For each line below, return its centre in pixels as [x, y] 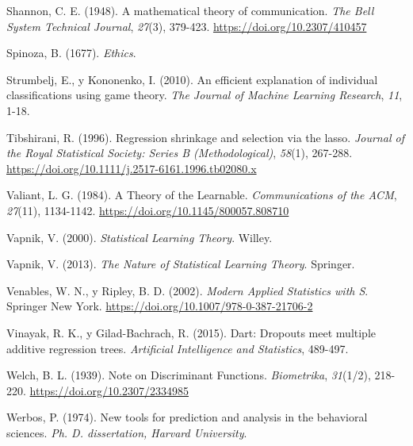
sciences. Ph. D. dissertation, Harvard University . [127, 432]
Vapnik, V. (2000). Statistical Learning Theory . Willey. [140, 237]
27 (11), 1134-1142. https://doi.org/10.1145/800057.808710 [148, 210]
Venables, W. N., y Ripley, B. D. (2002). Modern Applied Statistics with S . [187, 290]
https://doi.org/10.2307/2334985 [109, 390]
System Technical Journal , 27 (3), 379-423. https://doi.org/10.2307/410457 [187, 26]
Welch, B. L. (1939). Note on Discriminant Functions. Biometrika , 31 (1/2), [189, 375]
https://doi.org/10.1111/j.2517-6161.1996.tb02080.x [132, 168]
